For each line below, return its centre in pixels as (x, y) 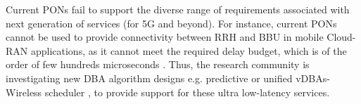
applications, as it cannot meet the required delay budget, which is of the (189, 50)
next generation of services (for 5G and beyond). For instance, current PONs (171, 23)
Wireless (24, 92)
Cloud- (341, 37)
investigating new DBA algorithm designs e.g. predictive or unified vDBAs (166, 78)
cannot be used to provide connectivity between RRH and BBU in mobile (165, 37)
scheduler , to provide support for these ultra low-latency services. (187, 92)
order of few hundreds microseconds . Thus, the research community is (158, 64)
